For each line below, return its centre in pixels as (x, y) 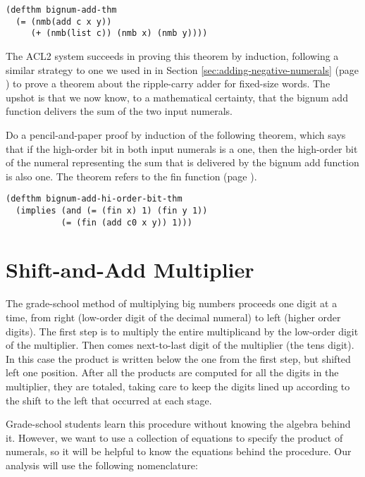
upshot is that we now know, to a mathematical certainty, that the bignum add (177, 97)
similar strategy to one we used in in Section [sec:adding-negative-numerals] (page (182, 69)
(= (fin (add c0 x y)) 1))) (126, 222)
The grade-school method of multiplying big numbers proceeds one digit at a (172, 303)
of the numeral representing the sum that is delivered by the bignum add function (182, 162)
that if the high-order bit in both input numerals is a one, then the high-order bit (182, 148)
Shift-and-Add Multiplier (130, 270)
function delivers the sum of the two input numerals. (119, 111)
